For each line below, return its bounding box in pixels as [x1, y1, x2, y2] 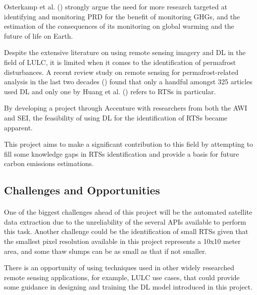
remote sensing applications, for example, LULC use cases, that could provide [4, 272, 240, 282]
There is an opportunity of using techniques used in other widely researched [4, 262, 234, 273]
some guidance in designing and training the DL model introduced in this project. [4, 282, 253, 292]
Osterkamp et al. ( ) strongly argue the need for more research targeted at [4, 1, 227, 11]
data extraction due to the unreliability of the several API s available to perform [4, 216, 247, 227]
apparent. [4, 122, 33, 132]
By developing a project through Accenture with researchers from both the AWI [4, 103, 248, 113]
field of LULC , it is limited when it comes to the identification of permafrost [4, 57, 236, 67]
